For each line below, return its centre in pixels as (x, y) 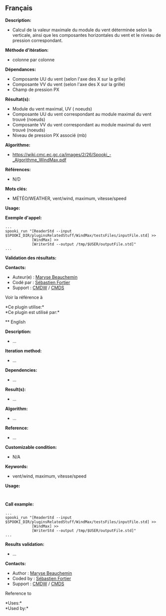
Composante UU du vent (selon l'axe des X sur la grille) (69, 79)
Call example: (20, 504)
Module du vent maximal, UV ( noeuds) (52, 108)
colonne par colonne (33, 60)
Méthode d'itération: (27, 50)
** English (15, 322)
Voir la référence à (24, 297)
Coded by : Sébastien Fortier (42, 578)
